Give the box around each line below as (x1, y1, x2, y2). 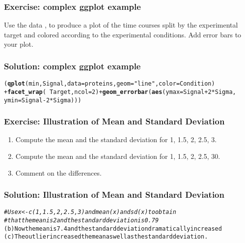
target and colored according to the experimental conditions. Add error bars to (4, 29, 242, 39)
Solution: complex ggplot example (4, 60, 141, 72)
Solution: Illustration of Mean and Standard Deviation (4, 188, 224, 201)
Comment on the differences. (15, 167, 102, 178)
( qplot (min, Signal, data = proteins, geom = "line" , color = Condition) (4, 80, 215, 88)
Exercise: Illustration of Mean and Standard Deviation (4, 115, 225, 127)
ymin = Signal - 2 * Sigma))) (4, 96, 82, 104)
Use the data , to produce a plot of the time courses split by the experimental (4, 20, 238, 30)
